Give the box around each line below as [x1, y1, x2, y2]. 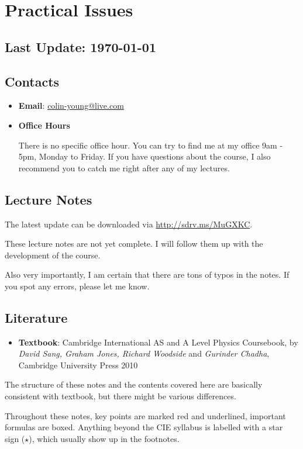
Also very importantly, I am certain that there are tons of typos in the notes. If [5, 268, 290, 281]
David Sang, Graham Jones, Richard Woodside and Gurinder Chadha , [18, 347, 270, 360]
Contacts [5, 72, 60, 90]
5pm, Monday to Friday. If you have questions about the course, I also [18, 150, 271, 163]
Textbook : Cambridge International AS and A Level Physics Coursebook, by [18, 336, 298, 348]
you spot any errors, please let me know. [5, 279, 150, 292]
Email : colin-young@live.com [18, 99, 124, 112]
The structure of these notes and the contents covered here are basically [5, 378, 263, 391]
